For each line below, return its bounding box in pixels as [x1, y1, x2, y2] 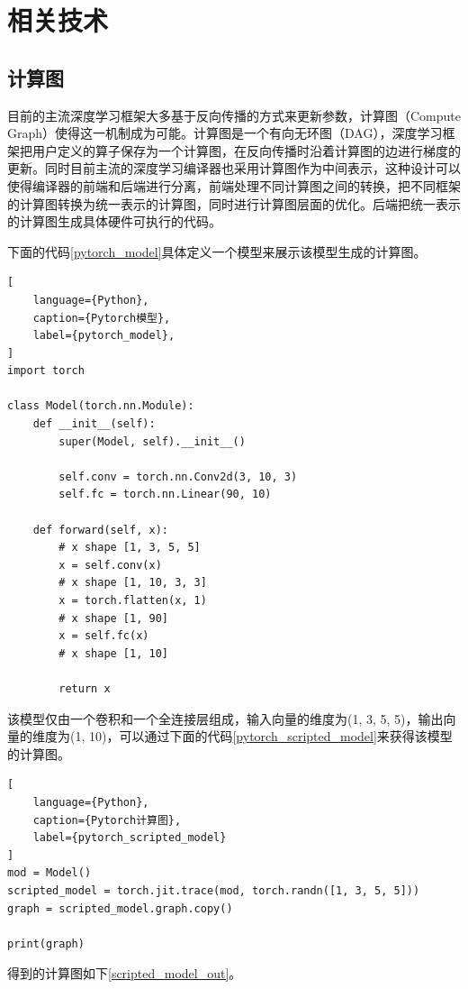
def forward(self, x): [32, 523, 168, 536]
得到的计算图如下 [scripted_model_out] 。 [7, 964, 242, 983]
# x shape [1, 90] [58, 611, 168, 625]
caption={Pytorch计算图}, [32, 813, 182, 827]
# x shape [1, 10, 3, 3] [58, 576, 207, 590]
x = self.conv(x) [58, 558, 162, 572]
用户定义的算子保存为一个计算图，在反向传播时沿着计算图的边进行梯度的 [31, 141, 461, 160]
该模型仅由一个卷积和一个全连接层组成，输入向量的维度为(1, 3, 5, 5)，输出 [7, 709, 444, 728]
